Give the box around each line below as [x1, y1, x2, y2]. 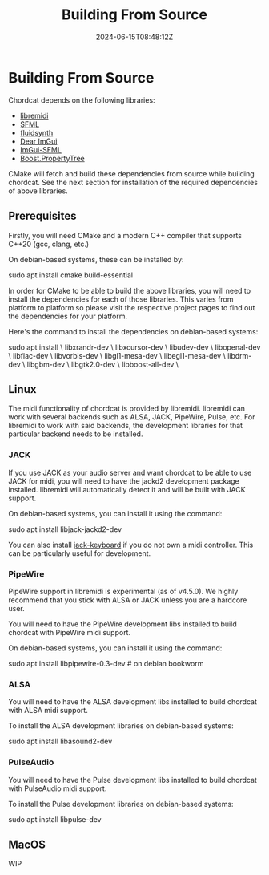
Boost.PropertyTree [19, 153, 86, 163]
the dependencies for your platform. [8, 311, 128, 321]
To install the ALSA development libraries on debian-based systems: [8, 721, 234, 731]
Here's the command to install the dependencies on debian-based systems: [8, 326, 259, 336]
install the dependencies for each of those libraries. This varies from [8, 294, 234, 304]
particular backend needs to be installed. [8, 429, 143, 439]
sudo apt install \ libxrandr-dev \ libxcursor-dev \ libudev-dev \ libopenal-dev [8, 342, 261, 352]
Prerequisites [8, 209, 77, 223]
